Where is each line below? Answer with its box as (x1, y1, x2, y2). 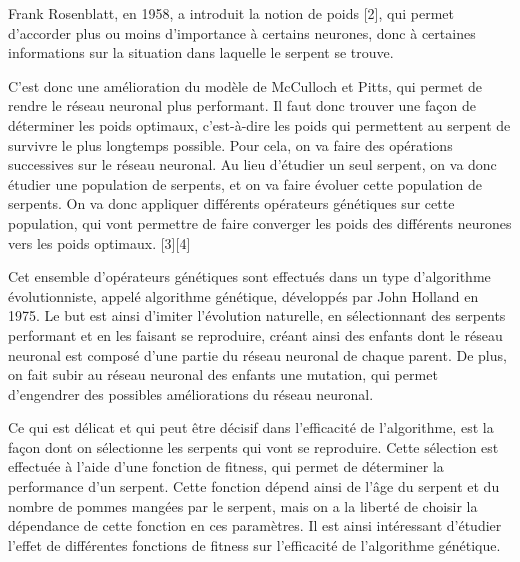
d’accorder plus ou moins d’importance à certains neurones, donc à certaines (8, 22, 476, 43)
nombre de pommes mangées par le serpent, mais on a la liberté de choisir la (8, 495, 478, 516)
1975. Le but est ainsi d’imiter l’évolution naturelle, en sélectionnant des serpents (8, 305, 506, 326)
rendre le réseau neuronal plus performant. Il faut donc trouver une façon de (8, 95, 476, 116)
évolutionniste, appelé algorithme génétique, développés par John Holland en (8, 285, 479, 306)
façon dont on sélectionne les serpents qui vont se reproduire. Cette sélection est (8, 436, 499, 457)
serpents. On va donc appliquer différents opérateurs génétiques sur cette (8, 193, 455, 214)
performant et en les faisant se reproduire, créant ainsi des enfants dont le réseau (8, 324, 503, 345)
